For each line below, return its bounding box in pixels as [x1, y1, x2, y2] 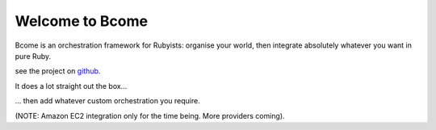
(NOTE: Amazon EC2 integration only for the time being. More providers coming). [15, 111, 286, 120]
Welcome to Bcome [15, 12, 149, 30]
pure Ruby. [15, 51, 52, 61]
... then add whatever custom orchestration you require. [15, 96, 201, 106]
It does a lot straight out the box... [15, 81, 128, 90]
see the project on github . [15, 66, 101, 76]
